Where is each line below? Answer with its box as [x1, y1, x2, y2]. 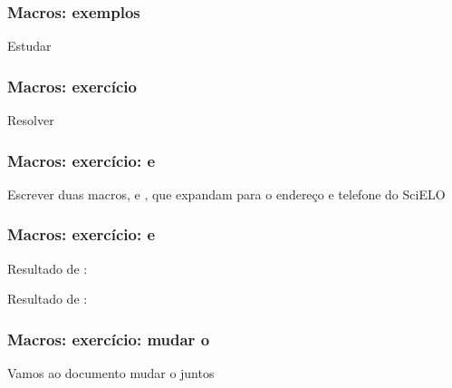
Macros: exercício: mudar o [7, 327, 210, 350]
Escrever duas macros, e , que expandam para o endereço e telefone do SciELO [7, 184, 446, 203]
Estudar [7, 36, 52, 55]
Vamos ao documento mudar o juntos [7, 364, 215, 383]
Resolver [7, 111, 54, 130]
